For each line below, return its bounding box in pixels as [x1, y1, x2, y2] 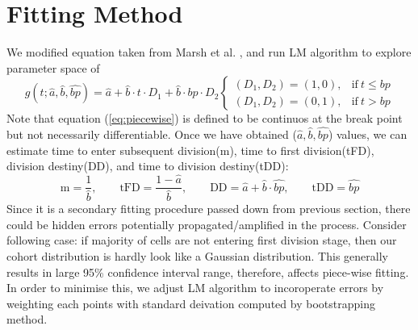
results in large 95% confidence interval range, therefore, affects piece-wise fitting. [6, 263, 409, 280]
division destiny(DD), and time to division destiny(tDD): [6, 157, 289, 174]
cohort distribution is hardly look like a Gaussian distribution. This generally [6, 248, 388, 265]
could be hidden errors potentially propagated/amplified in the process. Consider [6, 215, 407, 232]
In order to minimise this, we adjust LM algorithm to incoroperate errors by [6, 279, 384, 296]
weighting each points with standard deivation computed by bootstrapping [6, 294, 375, 311]
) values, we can [328, 126, 408, 143]
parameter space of [6, 59, 100, 76]
